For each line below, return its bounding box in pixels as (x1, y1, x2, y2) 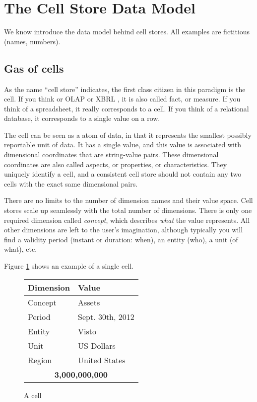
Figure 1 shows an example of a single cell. (4, 261, 133, 271)
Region (28, 354, 52, 366)
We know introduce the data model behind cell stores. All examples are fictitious (4, 26, 250, 37)
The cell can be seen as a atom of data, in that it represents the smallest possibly (4, 129, 252, 140)
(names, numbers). (4, 36, 61, 46)
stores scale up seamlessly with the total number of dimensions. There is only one (4, 205, 252, 215)
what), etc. (4, 244, 37, 254)
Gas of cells (4, 60, 64, 76)
